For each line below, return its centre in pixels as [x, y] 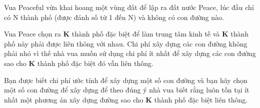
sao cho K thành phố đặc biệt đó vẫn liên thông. [79, 63]
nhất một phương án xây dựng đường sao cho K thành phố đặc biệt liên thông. [126, 99]
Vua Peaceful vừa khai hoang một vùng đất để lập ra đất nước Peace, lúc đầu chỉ [129, 7]
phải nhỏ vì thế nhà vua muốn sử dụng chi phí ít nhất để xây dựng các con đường [130, 53]
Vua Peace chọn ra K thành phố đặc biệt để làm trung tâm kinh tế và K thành [126, 34]
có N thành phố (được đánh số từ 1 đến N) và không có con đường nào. [114, 17]
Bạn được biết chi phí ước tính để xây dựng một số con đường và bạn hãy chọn [126, 80]
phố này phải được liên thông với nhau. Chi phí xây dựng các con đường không [126, 43]
